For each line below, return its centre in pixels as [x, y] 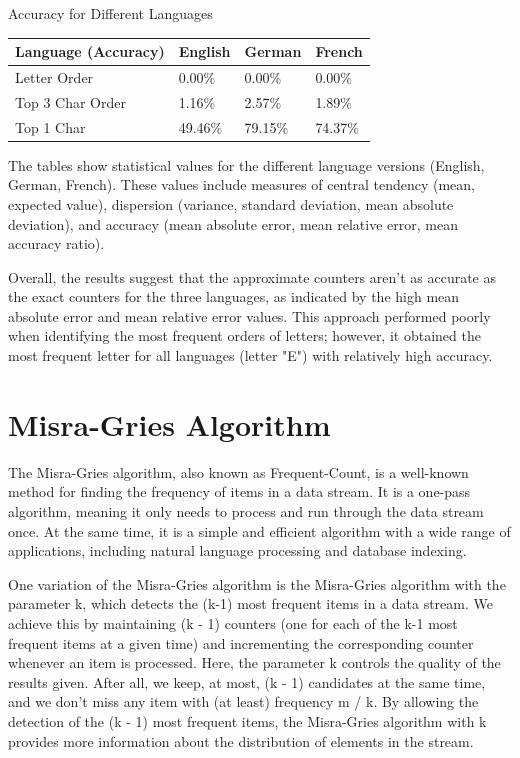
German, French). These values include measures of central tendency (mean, [241, 184]
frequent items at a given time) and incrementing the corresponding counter [241, 642]
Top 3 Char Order [70, 101]
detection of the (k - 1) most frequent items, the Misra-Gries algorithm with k [247, 720]
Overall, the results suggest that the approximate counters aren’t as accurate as [252, 276]
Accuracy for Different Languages [110, 13]
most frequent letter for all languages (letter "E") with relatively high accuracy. [250, 355]
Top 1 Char [50, 126]
